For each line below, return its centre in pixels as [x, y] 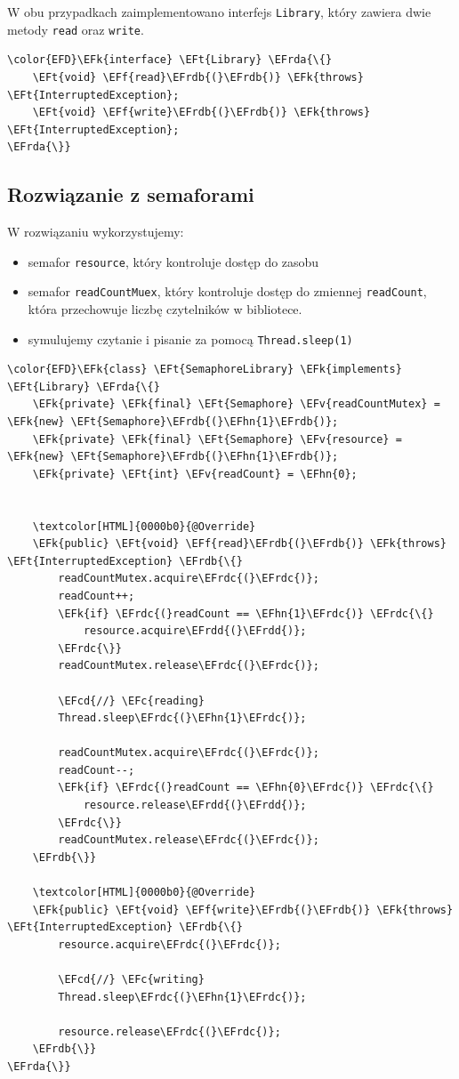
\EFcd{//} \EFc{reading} [131, 701]
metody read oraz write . [76, 29]
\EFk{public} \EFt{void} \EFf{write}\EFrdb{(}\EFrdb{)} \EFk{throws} [243, 910]
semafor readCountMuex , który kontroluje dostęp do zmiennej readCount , [227, 291]
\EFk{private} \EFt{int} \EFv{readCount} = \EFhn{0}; [195, 474]
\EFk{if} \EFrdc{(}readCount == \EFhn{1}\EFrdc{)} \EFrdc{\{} [246, 613]
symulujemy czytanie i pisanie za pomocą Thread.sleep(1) [190, 338]
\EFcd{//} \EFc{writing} [131, 980]
